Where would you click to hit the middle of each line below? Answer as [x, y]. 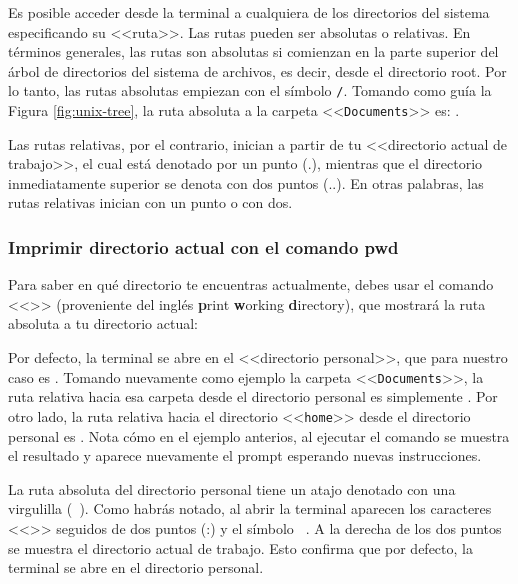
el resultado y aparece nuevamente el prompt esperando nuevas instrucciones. [245, 455]
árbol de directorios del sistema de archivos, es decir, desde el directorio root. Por [257, 70]
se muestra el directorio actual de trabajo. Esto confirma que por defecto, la [240, 547]
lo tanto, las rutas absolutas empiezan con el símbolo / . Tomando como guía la [250, 90]
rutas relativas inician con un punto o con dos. [150, 202]
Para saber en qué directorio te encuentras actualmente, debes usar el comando [251, 284]
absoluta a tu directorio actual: [103, 323]
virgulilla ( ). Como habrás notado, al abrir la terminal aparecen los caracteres [250, 508]
